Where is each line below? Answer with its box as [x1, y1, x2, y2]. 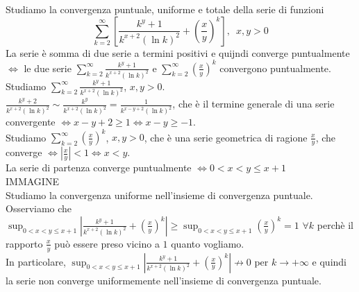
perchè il [317, 217, 353, 232]
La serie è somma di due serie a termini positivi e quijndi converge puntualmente [6, 45, 350, 60]
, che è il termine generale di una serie [172, 96, 335, 111]
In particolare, [6, 254, 66, 268]
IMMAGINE [6, 174, 59, 188]
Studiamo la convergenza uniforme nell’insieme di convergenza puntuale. [6, 187, 313, 202]
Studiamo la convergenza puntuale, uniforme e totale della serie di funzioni [6, 2, 324, 16]
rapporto [6, 236, 43, 250]
